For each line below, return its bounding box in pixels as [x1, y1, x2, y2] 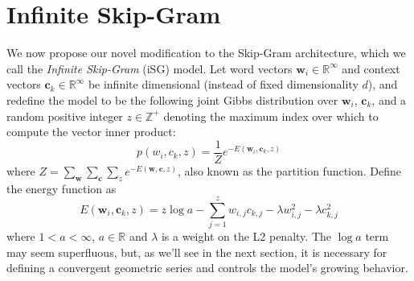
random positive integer [6, 107, 123, 124]
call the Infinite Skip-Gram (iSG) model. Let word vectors [6, 60, 293, 76]
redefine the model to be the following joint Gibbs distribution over [6, 91, 338, 108]
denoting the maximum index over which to [163, 107, 379, 124]
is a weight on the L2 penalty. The [161, 228, 331, 245]
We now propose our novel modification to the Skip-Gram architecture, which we [6, 44, 406, 61]
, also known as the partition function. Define [177, 162, 402, 179]
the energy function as [6, 180, 117, 196]
